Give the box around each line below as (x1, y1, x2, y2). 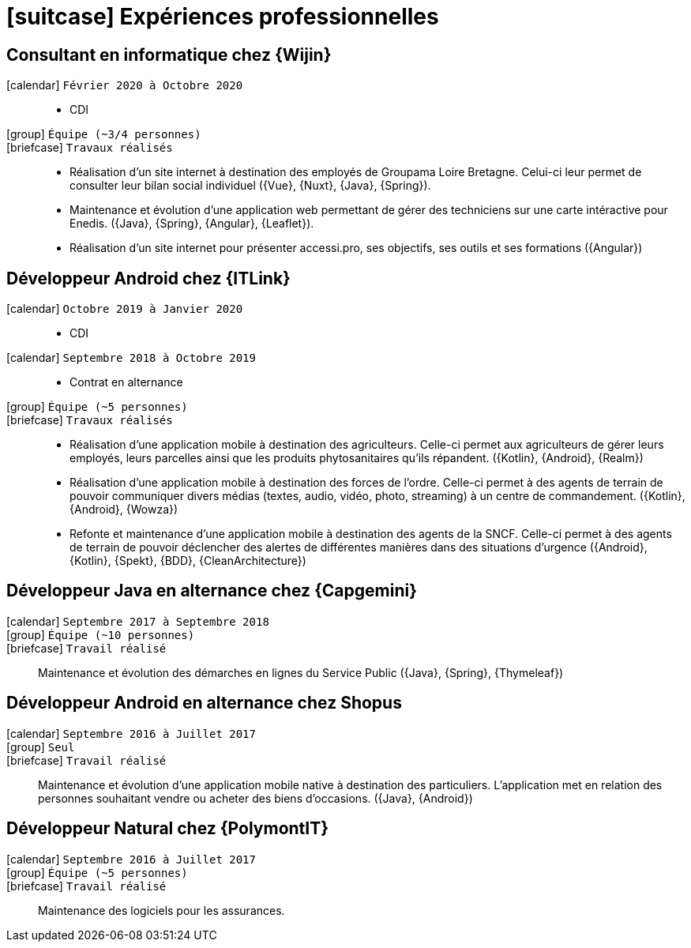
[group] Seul (6, 739, 75, 754)
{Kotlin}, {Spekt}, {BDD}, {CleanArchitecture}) (69, 554, 306, 568)
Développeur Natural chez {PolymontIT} (6, 818, 329, 839)
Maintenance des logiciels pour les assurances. (38, 903, 285, 917)
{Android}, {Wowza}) (69, 502, 178, 517)
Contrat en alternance (69, 375, 183, 389)
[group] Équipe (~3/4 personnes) (6, 127, 201, 141)
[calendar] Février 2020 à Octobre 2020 (6, 78, 243, 92)
